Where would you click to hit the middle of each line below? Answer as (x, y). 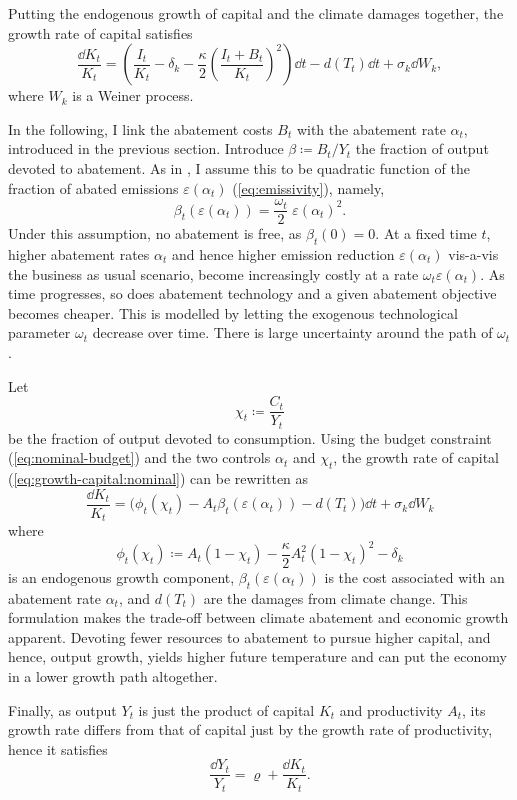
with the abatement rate (371, 128)
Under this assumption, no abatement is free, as (155, 233)
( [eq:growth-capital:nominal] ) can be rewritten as (158, 478)
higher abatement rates (79, 254)
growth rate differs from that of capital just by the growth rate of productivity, (250, 729)
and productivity (391, 709)
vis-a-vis (473, 254)
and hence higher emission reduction (283, 254)
